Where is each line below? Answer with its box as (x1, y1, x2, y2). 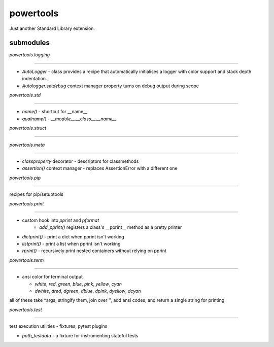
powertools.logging (9, 52, 50, 58)
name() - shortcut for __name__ (22, 109, 88, 115)
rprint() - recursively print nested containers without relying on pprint (22, 248, 167, 254)
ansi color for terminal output (22, 274, 83, 280)
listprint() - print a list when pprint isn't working (22, 241, 121, 247)
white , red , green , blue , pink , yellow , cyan (35, 281, 122, 287)
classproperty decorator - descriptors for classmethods (22, 158, 139, 164)
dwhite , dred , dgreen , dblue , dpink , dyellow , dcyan (35, 288, 141, 294)
